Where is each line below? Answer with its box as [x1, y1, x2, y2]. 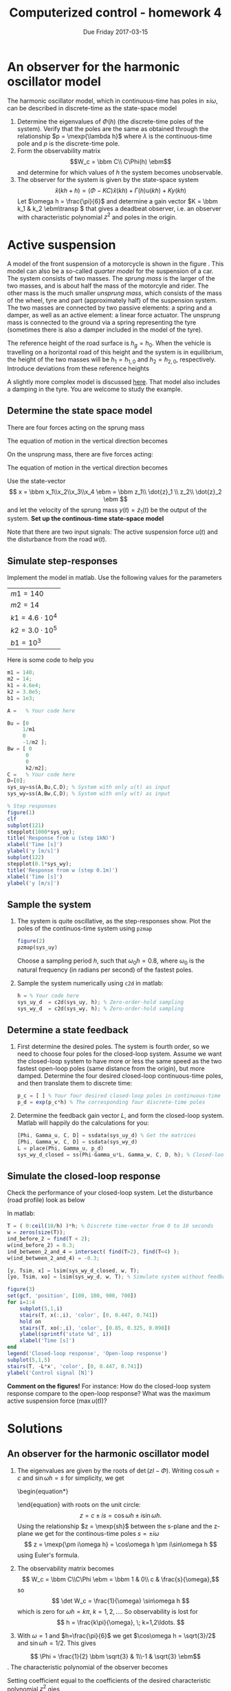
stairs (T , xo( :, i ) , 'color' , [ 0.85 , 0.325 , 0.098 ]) [19, 1324, 170, 1332]
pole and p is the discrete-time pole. [16, 139, 120, 148]
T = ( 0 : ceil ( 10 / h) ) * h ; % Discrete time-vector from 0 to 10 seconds [7, 1223, 214, 1230]
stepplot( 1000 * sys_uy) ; [7, 828, 76, 835]
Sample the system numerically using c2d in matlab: [16, 979, 164, 987]
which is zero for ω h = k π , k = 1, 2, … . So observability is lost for [16, 1607, 198, 1615]
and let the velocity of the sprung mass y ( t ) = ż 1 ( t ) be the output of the [7, 506, 208, 515]
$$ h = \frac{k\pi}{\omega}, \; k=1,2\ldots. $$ [56, 1618, 185, 1626]
